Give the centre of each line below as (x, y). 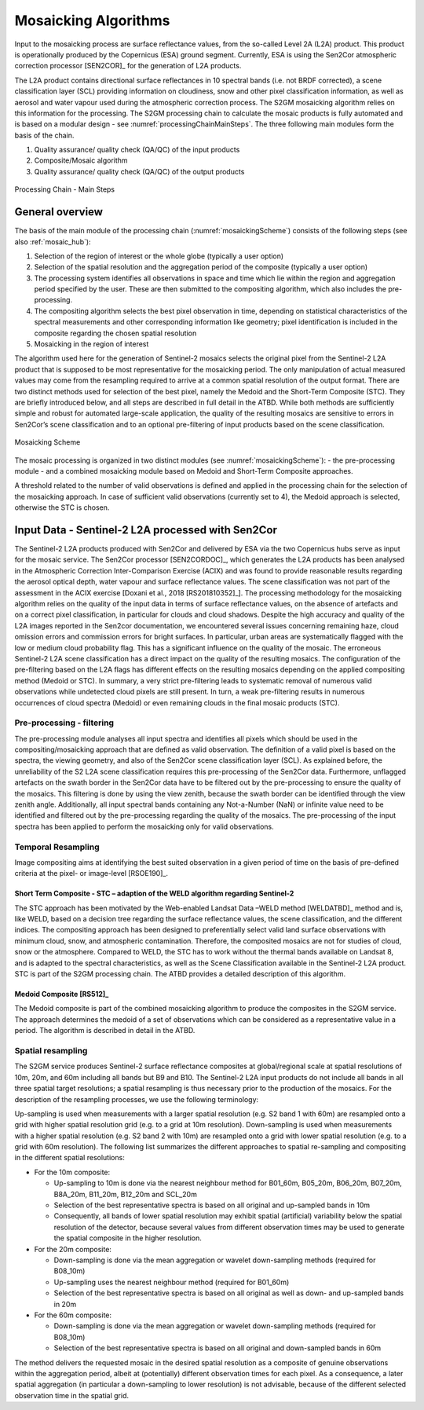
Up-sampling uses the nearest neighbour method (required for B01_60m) (172, 1282)
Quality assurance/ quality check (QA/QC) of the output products (139, 171)
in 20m (65, 1304)
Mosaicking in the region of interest (91, 344)
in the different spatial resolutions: (69, 1158)
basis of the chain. (44, 135)
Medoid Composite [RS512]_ (62, 994)
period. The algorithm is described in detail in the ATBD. (105, 1031)
